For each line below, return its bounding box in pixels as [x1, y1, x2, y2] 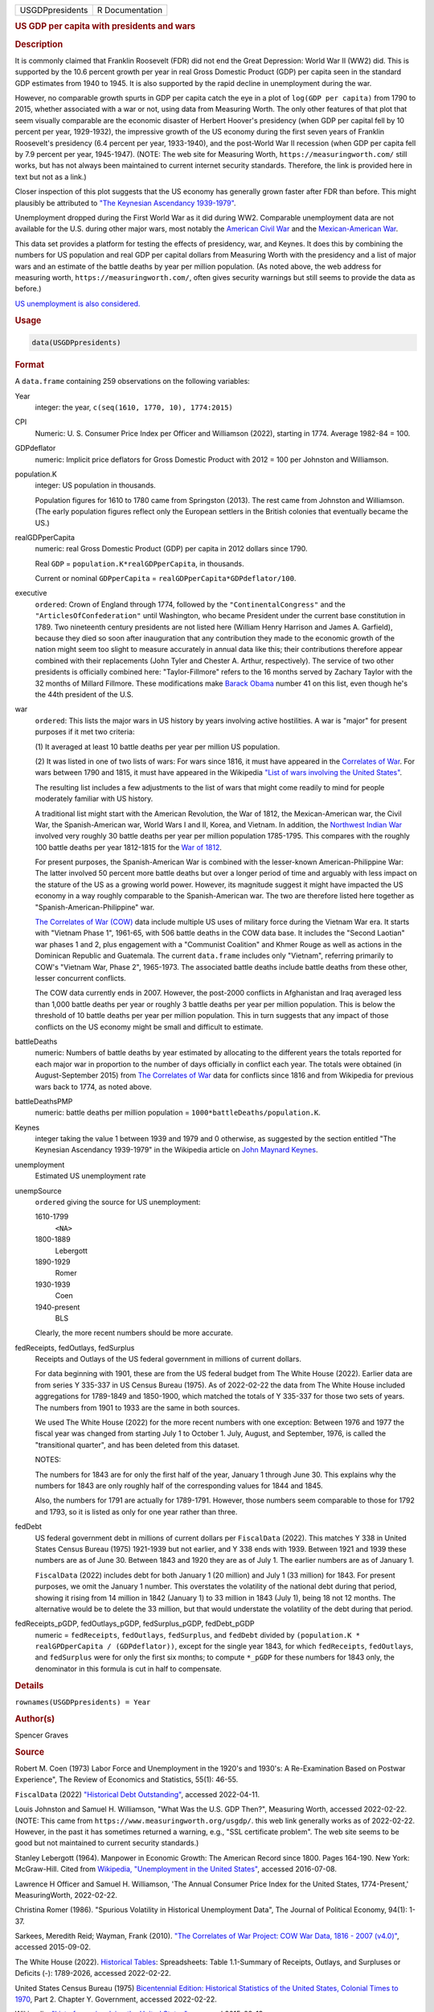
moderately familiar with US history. [35, 794, 154, 804]
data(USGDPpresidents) [31, 338, 121, 347]
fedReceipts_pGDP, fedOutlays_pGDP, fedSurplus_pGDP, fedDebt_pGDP [14, 1618, 255, 1629]
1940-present [35, 1302, 80, 1312]
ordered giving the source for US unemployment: [35, 1198, 201, 1207]
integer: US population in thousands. [35, 480, 156, 490]
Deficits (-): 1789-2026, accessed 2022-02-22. [14, 1969, 172, 1978]
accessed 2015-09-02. [14, 1942, 92, 1952]
